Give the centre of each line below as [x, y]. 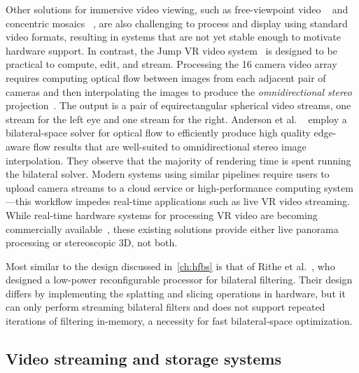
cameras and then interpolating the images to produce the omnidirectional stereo [179, 91]
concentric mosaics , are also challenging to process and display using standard [177, 23]
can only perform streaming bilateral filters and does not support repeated [166, 307]
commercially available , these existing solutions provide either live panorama [172, 228]
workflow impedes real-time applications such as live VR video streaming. [192, 201]
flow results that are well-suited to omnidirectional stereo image [170, 146]
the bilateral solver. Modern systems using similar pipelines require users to [168, 174]
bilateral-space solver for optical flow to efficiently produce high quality [158, 133]
